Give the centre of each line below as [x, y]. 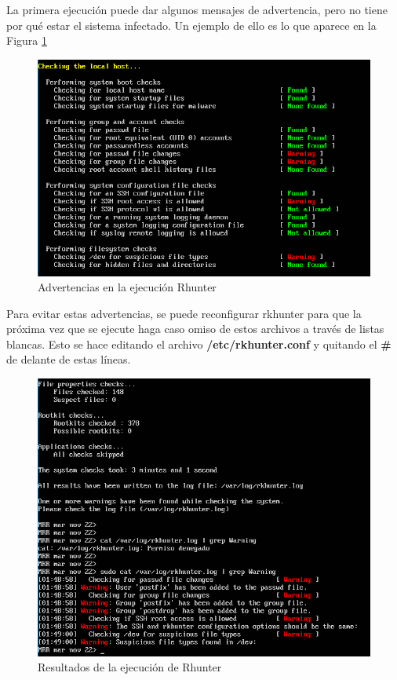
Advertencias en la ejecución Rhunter [127, 287]
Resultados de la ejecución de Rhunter [130, 667]
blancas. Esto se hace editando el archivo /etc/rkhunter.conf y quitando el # [199, 344]
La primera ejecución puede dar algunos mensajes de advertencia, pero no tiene [197, 9]
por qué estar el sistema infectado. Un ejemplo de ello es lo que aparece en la [191, 25]
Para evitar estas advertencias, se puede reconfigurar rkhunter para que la [184, 313]
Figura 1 [27, 40]
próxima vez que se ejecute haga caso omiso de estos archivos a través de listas [195, 329]
